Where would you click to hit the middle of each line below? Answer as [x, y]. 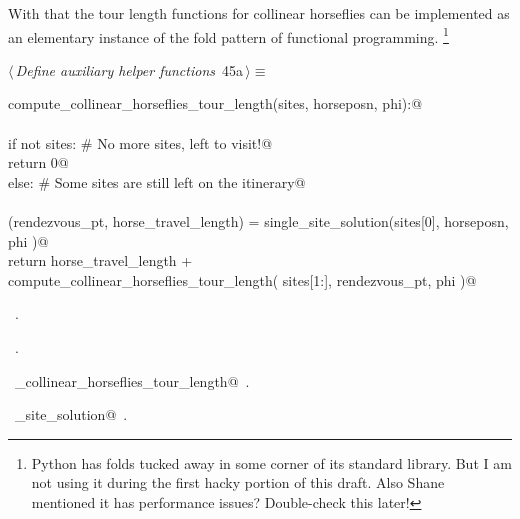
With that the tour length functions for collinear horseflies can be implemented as [259, 13]
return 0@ [38, 162]
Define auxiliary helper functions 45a [129, 69]
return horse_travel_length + [100, 260]
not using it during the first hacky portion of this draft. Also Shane [238, 482]
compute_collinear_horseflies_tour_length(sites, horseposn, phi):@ [215, 103]
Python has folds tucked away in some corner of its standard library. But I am [271, 462]
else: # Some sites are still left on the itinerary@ [157, 181]
